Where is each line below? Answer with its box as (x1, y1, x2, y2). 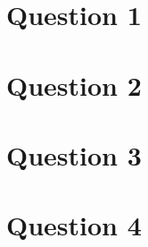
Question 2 (6, 66, 142, 103)
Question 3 (6, 136, 142, 173)
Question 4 (6, 207, 142, 243)
